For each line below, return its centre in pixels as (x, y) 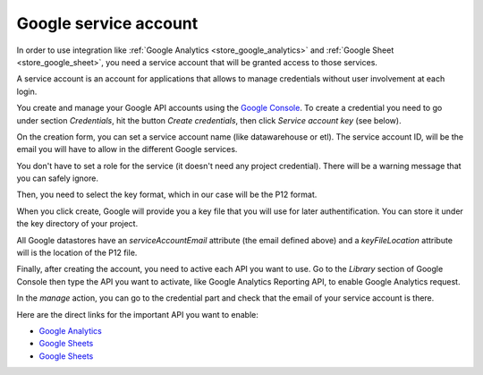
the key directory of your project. (77, 224)
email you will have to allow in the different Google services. (127, 149)
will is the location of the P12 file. (77, 253)
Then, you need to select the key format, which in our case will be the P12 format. (167, 195)
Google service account (107, 23)
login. (27, 91)
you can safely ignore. (57, 178)
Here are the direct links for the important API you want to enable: (137, 314)
